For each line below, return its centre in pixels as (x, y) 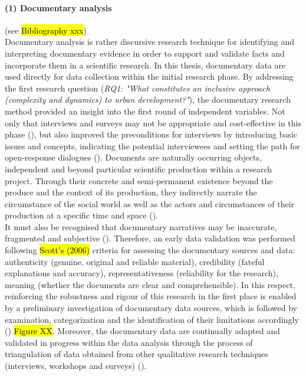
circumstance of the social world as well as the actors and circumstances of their (150, 203)
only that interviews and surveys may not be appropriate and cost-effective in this (153, 122)
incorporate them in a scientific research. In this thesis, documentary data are (145, 65)
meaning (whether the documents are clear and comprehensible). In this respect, (150, 284)
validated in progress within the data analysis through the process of (129, 342)
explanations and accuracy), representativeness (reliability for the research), (142, 273)
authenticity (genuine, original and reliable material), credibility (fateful (135, 261)
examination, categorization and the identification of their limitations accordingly (152, 319)
